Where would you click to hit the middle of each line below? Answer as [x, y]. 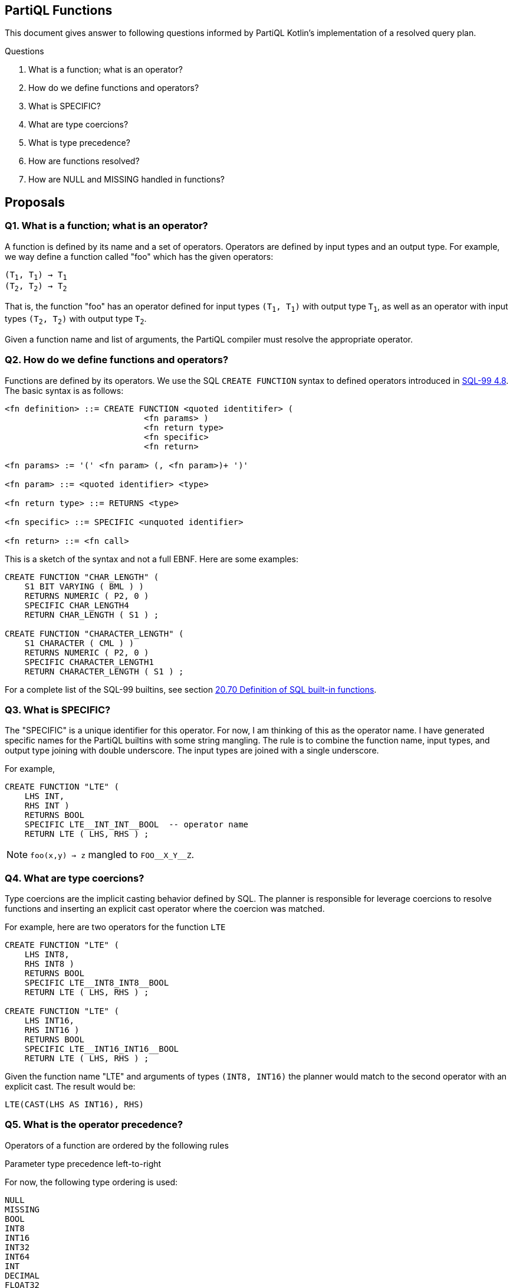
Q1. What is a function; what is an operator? [106, 226]
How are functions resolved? [84, 161]
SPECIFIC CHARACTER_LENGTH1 [89, 662]
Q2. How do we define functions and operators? [117, 360]
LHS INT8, [47, 955]
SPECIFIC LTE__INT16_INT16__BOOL [102, 1049]
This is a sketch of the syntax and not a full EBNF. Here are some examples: [152, 559]
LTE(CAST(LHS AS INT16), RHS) [75, 1105]
